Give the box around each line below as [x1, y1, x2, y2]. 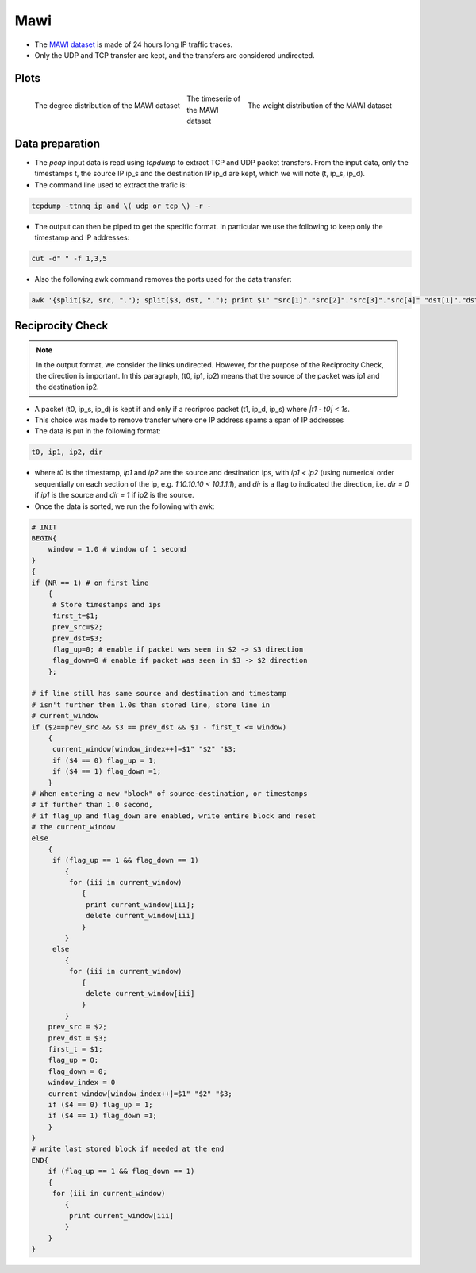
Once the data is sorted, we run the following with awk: [34, 501, 215, 511]
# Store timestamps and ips [52, 600, 162, 610]
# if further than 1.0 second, [31, 800, 154, 810]
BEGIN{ [31, 533, 57, 543]
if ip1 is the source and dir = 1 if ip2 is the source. [34, 490, 194, 500]
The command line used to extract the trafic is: [34, 179, 188, 190]
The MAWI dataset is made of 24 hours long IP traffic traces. [34, 40, 233, 49]
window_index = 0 [48, 1078, 116, 1087]
